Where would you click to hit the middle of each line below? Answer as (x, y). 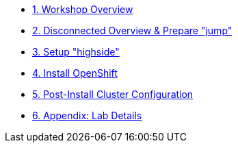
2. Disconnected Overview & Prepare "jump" (132, 30)
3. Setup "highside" (76, 52)
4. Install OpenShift (75, 73)
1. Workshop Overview (83, 9)
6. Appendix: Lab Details (87, 115)
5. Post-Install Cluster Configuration (113, 94)
